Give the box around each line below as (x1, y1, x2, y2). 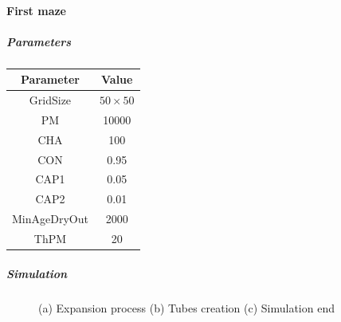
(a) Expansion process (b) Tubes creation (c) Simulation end (38, 299, 335, 316)
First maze (6, 2, 66, 18)
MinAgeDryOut (12, 210, 88, 227)
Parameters (6, 33, 72, 49)
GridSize (29, 92, 72, 108)
